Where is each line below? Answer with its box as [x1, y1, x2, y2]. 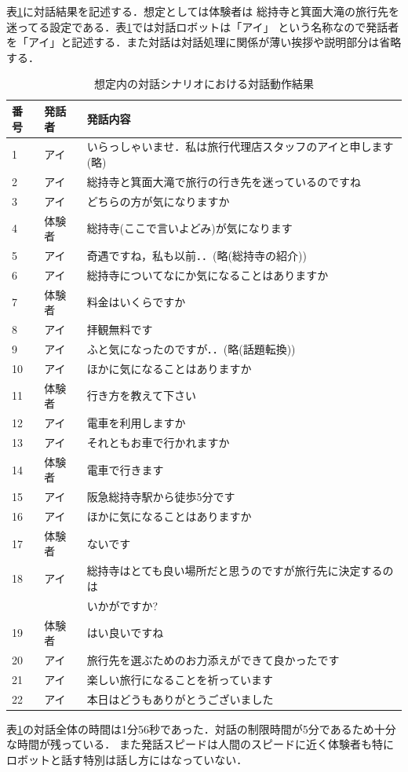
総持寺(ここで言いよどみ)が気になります [86, 220, 293, 236]
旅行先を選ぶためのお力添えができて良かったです [86, 652, 340, 668]
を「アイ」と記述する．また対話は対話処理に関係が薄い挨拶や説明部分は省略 [6, 34, 402, 50]
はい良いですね [86, 624, 164, 641]
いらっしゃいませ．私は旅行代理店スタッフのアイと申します [86, 138, 394, 155]
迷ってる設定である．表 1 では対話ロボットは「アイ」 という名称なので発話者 [6, 18, 399, 35]
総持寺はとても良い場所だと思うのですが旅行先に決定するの [86, 562, 394, 579]
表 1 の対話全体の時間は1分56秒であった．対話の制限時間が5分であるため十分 [6, 720, 396, 737]
